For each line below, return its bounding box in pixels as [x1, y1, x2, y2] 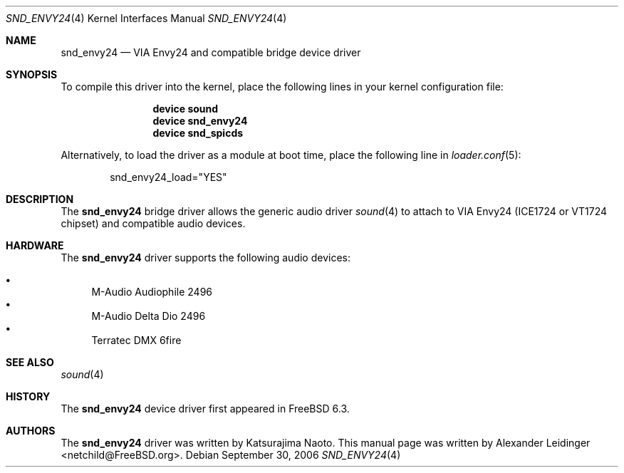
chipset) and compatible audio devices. [61, 217, 246, 229]
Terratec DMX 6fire [91, 334, 182, 346]
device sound [152, 103, 219, 115]
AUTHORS [6, 425, 56, 437]
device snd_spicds [152, 127, 244, 139]
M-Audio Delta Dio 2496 [91, 310, 206, 322]
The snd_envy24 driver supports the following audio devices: [61, 251, 350, 264]
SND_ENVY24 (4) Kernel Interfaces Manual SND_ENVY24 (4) [6, 12, 287, 24]
